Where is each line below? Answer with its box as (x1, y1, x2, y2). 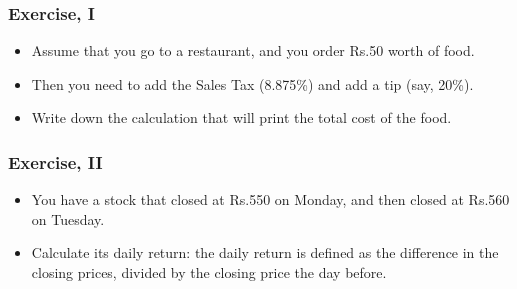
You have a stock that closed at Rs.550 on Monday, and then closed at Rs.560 (31, 189, 510, 210)
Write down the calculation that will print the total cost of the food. (31, 107, 452, 128)
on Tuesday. (31, 208, 105, 229)
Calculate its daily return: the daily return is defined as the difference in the (31, 242, 499, 263)
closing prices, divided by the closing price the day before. (31, 262, 387, 282)
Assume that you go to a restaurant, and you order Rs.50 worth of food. (31, 40, 475, 61)
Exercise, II (8, 149, 103, 174)
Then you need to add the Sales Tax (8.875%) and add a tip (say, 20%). (31, 73, 474, 94)
